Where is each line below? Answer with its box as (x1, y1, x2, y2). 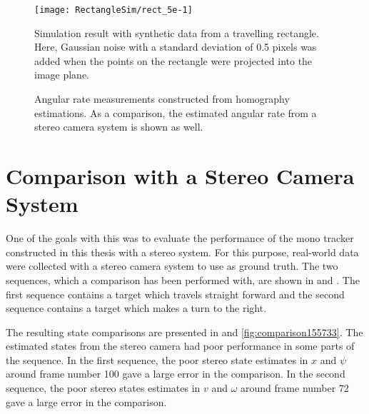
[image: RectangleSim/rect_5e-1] (34, 5, 193, 15)
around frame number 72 (241, 380, 349, 395)
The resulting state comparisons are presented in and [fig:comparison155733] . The (6, 324, 363, 339)
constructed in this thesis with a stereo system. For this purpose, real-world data (6, 244, 359, 259)
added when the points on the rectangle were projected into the (34, 53, 313, 68)
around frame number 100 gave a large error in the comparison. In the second (6, 366, 345, 381)
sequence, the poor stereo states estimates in (6, 380, 201, 395)
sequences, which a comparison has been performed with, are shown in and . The (6, 272, 360, 287)
